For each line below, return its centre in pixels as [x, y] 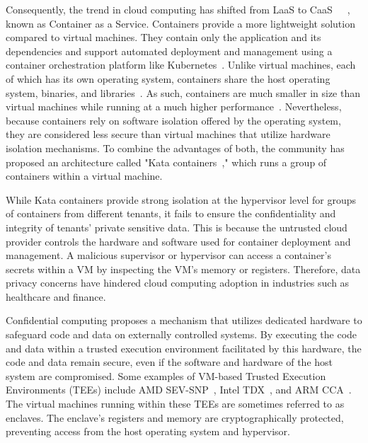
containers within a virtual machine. [84, 176]
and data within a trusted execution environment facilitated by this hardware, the [184, 348]
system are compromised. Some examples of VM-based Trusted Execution [166, 375]
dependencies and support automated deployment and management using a [169, 51]
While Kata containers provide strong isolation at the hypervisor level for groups [181, 199]
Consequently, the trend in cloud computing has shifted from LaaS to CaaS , [178, 9]
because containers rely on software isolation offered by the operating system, [173, 120]
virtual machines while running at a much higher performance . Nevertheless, [174, 107]
